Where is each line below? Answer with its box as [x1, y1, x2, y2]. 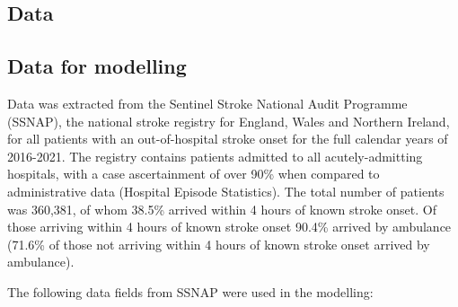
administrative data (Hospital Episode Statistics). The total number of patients [7, 181, 445, 200]
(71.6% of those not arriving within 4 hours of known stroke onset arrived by [7, 234, 430, 253]
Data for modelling [7, 52, 187, 80]
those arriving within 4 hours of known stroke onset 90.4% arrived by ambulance [7, 217, 452, 236]
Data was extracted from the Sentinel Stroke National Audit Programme [7, 93, 408, 112]
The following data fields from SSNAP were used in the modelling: [7, 282, 374, 301]
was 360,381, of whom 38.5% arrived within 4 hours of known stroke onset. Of [7, 199, 437, 218]
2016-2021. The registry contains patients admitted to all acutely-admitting [7, 146, 423, 165]
